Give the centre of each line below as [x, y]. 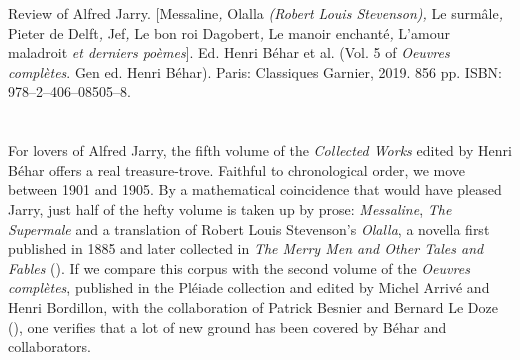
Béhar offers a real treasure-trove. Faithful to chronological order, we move [237, 169]
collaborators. [50, 346]
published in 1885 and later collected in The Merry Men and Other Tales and [246, 248]
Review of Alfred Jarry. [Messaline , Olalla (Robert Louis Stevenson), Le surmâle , [256, 13]
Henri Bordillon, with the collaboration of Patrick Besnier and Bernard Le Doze [253, 306]
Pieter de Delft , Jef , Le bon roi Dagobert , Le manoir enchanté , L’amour [229, 32]
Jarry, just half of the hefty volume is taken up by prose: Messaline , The [230, 208]
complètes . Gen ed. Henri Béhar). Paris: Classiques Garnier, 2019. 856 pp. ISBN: [255, 71]
